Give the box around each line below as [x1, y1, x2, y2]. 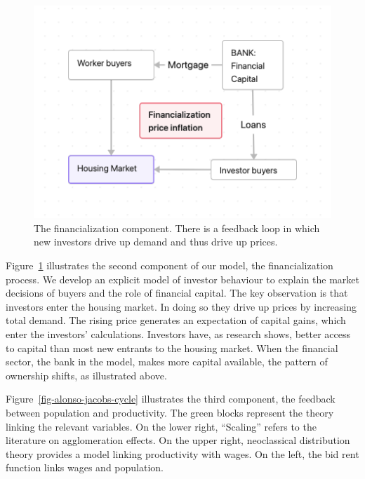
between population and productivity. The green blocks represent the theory [6, 405, 334, 419]
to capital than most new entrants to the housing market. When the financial [6, 340, 338, 355]
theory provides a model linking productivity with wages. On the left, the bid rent [6, 446, 359, 461]
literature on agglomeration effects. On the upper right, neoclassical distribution [6, 433, 350, 447]
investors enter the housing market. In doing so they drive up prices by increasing [6, 299, 357, 313]
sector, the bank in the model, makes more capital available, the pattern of [6, 354, 328, 369]
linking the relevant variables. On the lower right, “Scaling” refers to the [6, 419, 317, 433]
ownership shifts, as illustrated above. [6, 367, 167, 382]
